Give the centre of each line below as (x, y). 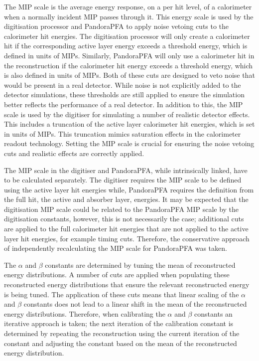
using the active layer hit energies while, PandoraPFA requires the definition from (129, 189)
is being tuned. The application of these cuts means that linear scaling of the (122, 294)
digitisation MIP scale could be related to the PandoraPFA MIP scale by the (122, 209)
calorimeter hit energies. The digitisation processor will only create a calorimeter (127, 36)
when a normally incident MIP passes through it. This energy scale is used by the (129, 16)
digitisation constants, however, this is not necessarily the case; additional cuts (124, 219)
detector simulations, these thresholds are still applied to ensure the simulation (124, 94)
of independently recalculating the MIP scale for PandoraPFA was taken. (116, 248)
